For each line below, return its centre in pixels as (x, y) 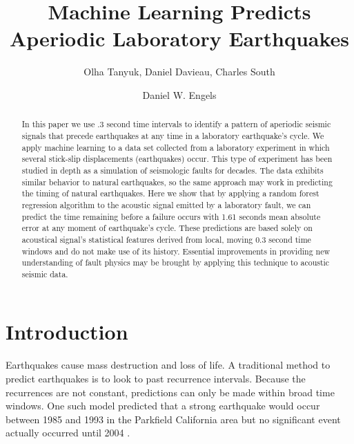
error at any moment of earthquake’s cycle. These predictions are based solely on (167, 228)
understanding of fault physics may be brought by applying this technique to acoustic (176, 262)
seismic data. (45, 274)
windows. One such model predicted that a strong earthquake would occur (163, 406)
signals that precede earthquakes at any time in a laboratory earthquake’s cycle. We (173, 135)
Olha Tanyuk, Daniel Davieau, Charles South (179, 72)
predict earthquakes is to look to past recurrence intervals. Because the (156, 379)
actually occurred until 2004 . (68, 433)
